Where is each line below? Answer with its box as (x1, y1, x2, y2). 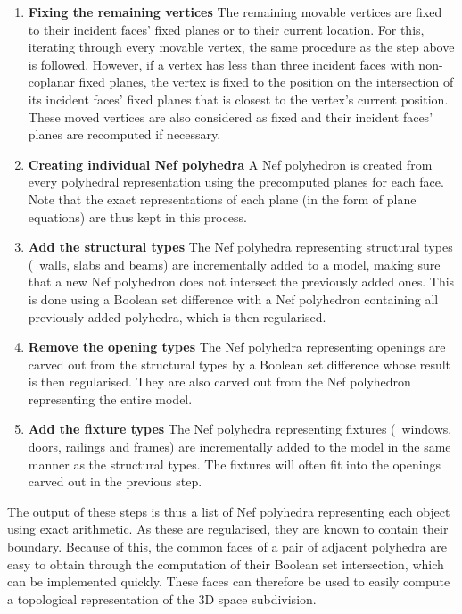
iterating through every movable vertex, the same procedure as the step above (28, 37, 455, 56)
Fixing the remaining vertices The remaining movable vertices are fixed (28, 3, 442, 21)
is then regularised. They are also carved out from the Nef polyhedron (28, 372, 411, 391)
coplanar (28, 72, 75, 91)
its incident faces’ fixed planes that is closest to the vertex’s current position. (28, 89, 449, 108)
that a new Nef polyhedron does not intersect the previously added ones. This (28, 272, 455, 291)
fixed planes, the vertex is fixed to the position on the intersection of (78, 72, 454, 91)
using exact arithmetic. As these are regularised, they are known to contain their (7, 519, 449, 538)
